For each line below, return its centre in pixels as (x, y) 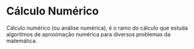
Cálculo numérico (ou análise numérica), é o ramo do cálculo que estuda (97, 28)
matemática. (22, 41)
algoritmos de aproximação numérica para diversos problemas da (89, 34)
